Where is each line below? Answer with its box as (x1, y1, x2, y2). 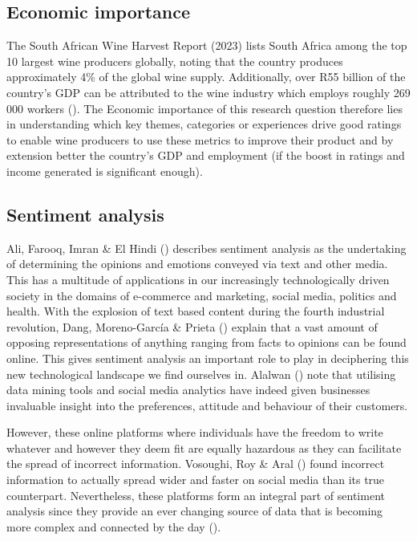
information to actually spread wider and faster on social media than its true (6, 471, 385, 488)
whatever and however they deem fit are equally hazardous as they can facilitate (6, 439, 402, 456)
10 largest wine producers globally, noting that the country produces (6, 52, 343, 69)
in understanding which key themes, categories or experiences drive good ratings (6, 116, 402, 132)
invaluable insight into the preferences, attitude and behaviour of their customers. (6, 397, 408, 413)
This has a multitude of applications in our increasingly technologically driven (6, 270, 390, 287)
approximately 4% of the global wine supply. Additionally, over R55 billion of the (6, 68, 406, 85)
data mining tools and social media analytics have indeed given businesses (6, 381, 370, 398)
